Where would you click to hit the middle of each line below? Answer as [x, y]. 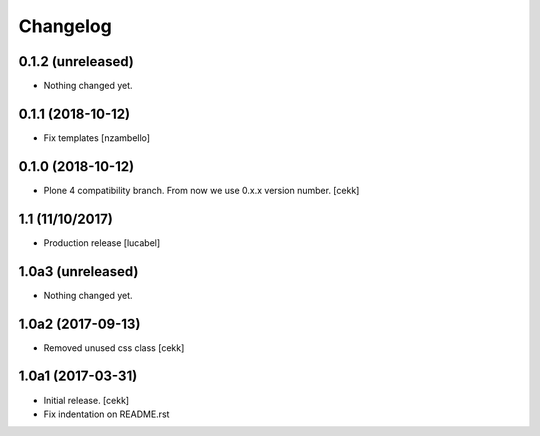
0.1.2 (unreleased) [76, 61]
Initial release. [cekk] [86, 400]
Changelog [65, 26]
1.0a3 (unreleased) [78, 271]
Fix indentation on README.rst [106, 414]
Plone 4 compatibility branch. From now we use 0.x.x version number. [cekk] [201, 190]
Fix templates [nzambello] [96, 137]
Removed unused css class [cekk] [114, 347]
